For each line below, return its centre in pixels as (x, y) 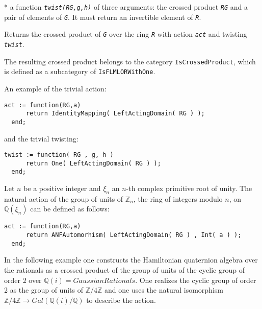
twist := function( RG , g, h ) (59, 155)
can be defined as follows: (70, 209)
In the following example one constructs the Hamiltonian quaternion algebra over (131, 260)
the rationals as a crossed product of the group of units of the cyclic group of (124, 270)
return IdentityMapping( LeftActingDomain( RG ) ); (115, 114)
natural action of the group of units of (64, 198)
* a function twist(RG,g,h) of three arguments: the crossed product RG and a (126, 7)
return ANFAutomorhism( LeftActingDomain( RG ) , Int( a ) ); (134, 235)
